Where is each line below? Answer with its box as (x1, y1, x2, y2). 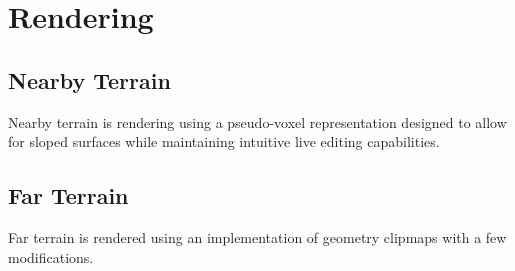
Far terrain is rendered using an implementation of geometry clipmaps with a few (8, 226, 507, 247)
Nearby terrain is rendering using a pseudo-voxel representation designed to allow (8, 111, 507, 132)
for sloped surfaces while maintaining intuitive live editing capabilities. (8, 131, 440, 152)
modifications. (8, 246, 94, 267)
